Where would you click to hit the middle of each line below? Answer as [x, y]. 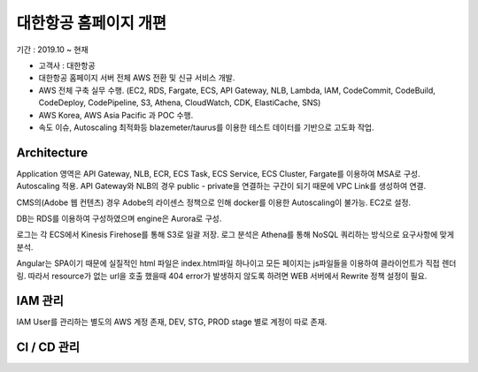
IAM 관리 [40, 301]
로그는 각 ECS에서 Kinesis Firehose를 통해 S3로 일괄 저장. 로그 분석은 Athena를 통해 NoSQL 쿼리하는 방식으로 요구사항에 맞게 [235, 235]
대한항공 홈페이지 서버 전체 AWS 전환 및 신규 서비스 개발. [137, 78]
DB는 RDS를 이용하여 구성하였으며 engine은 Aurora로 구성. [119, 218]
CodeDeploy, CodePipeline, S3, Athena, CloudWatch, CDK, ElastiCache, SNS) [180, 102]
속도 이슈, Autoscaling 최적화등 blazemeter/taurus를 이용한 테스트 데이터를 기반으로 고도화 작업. [206, 127]
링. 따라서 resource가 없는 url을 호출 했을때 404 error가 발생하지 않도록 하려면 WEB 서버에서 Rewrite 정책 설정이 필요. [222, 276]
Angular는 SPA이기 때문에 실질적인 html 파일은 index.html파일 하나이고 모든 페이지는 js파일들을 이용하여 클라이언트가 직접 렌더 [236, 263]
